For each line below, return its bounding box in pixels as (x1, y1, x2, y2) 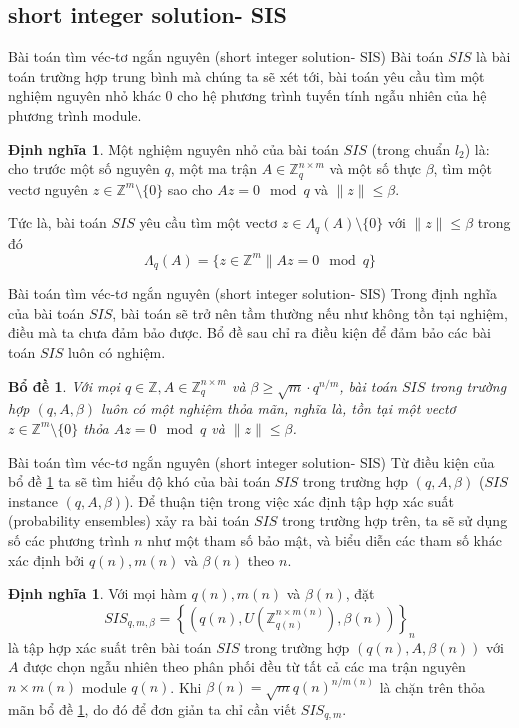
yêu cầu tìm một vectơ (139, 212, 278, 233)
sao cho (167, 178, 213, 199)
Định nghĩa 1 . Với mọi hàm (8, 583, 187, 604)
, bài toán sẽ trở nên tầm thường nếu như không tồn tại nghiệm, (112, 302, 508, 323)
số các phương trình (8, 529, 130, 550)
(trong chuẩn (371, 138, 451, 159)
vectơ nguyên (8, 178, 89, 199)
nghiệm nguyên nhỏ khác (8, 85, 161, 106)
